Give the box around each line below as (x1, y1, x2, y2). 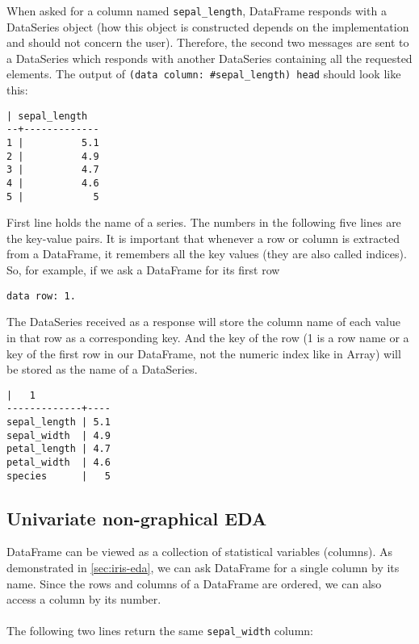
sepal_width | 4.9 (6, 429, 111, 441)
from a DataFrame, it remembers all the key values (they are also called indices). (6, 245, 407, 262)
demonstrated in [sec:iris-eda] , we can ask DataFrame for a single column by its (6, 559, 400, 576)
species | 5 (6, 470, 111, 482)
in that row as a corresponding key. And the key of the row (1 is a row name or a (6, 328, 409, 345)
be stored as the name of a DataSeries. (6, 361, 198, 378)
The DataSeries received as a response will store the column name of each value (6, 313, 400, 330)
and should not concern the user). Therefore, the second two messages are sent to (6, 34, 409, 51)
